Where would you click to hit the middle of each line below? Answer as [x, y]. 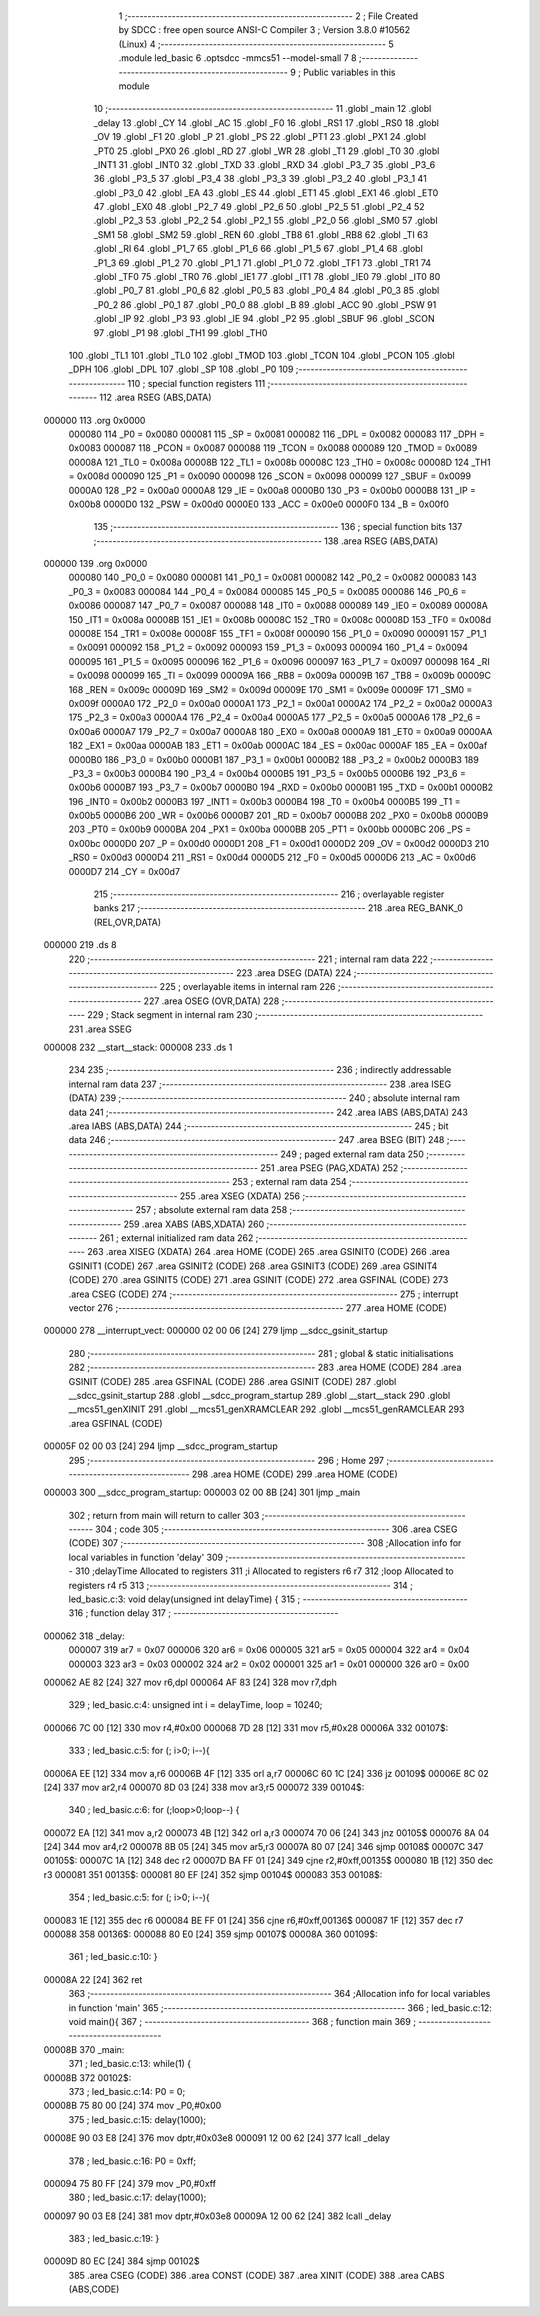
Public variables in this [349, 72]
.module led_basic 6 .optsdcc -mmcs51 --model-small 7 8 [237, 58]
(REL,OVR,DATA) [127, 922]
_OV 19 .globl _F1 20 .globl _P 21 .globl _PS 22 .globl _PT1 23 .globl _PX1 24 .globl [260, 137]
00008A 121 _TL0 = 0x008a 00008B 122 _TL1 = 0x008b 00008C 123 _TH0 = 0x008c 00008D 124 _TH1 [279, 462]
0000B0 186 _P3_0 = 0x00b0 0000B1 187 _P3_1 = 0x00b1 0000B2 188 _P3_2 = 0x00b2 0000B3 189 [273, 759]
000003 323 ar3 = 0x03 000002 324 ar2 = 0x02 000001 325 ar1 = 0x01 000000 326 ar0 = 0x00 [269, 1664]
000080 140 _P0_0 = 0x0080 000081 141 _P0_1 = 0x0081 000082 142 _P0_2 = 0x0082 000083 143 [272, 577]
